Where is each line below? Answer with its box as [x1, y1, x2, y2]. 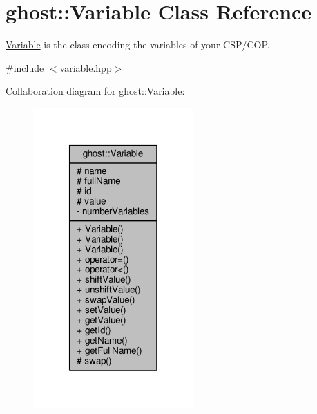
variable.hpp [59, 60, 112, 75]
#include [6, 60, 44, 75]
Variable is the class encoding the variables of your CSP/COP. [6, 37, 270, 52]
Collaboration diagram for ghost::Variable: [6, 84, 185, 98]
